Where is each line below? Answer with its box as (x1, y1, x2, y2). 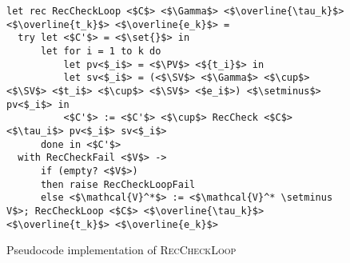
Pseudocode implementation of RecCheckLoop (6, 241, 237, 258)
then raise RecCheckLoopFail (40, 178, 196, 190)
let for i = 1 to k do (40, 45, 161, 57)
